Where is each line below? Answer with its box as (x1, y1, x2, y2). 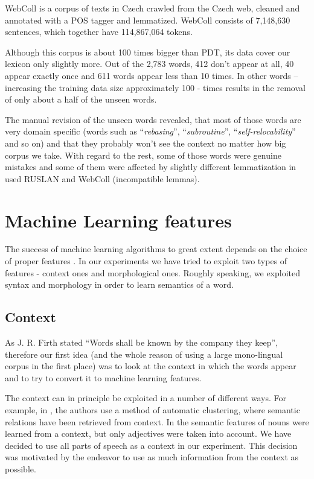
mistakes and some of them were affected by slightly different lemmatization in (5, 160, 296, 173)
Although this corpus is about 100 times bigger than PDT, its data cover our (5, 45, 290, 58)
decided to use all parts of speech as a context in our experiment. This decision (5, 439, 298, 451)
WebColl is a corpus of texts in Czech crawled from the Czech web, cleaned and (5, 2, 300, 14)
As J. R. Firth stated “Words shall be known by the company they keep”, (5, 336, 278, 349)
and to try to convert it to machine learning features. (5, 371, 202, 384)
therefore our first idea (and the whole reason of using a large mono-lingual (5, 347, 283, 360)
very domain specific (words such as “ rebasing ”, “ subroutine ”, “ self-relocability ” (5, 125, 296, 138)
